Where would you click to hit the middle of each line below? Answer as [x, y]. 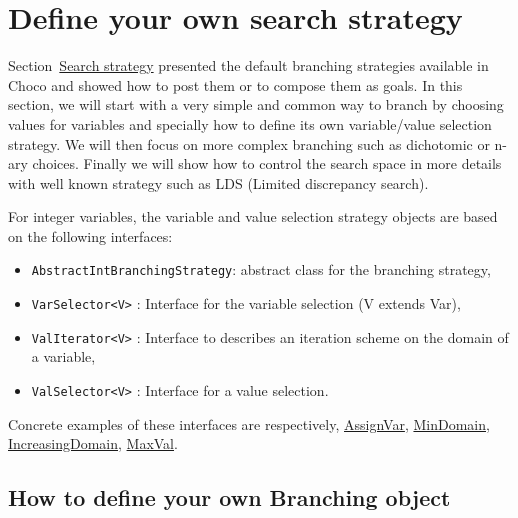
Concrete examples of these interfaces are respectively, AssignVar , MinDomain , [249, 423]
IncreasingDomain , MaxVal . [93, 443]
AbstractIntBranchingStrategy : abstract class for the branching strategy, [261, 269]
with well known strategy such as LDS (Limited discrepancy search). [218, 182]
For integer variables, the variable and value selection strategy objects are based [253, 216]
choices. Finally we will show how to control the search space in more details [267, 163]
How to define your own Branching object [229, 497]
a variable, [63, 356]
